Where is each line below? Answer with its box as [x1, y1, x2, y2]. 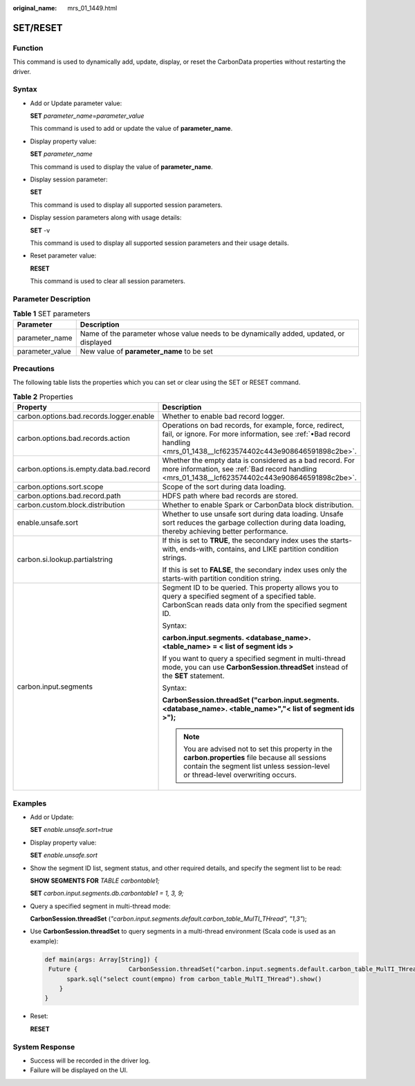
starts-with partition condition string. [162, 574, 282, 583]
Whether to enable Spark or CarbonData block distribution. [162, 500, 354, 510]
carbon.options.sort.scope [17, 482, 104, 491]
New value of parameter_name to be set [80, 346, 214, 356]
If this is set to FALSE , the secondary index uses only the [162, 565, 347, 574]
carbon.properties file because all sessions [183, 753, 326, 763]
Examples [12, 798, 47, 808]
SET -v [30, 226, 50, 235]
